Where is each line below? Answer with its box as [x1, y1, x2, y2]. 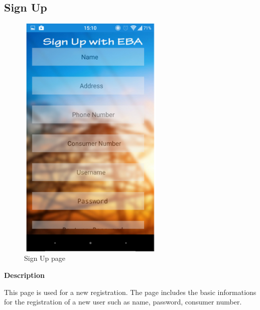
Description [4, 269, 45, 280]
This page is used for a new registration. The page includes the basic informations [4, 286, 256, 297]
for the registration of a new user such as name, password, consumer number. [4, 296, 242, 307]
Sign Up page [24, 253, 66, 263]
